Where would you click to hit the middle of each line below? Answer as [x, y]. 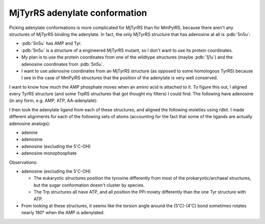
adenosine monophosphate [49, 153]
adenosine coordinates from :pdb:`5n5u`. [63, 64]
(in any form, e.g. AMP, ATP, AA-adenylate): [53, 100]
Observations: [23, 162]
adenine [29, 132]
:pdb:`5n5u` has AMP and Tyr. [52, 43]
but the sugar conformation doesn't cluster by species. [89, 185]
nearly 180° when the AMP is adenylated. [63, 213]
